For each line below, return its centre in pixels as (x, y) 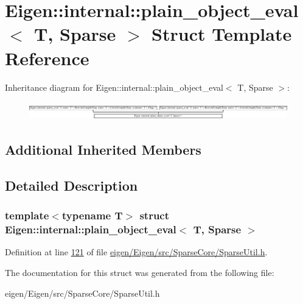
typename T (92, 215)
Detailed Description (71, 185)
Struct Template (222, 34)
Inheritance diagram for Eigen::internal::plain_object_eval (114, 87)
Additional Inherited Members (103, 150)
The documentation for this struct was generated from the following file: (140, 273)
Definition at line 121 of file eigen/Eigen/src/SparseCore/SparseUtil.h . (136, 252)
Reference (47, 58)
